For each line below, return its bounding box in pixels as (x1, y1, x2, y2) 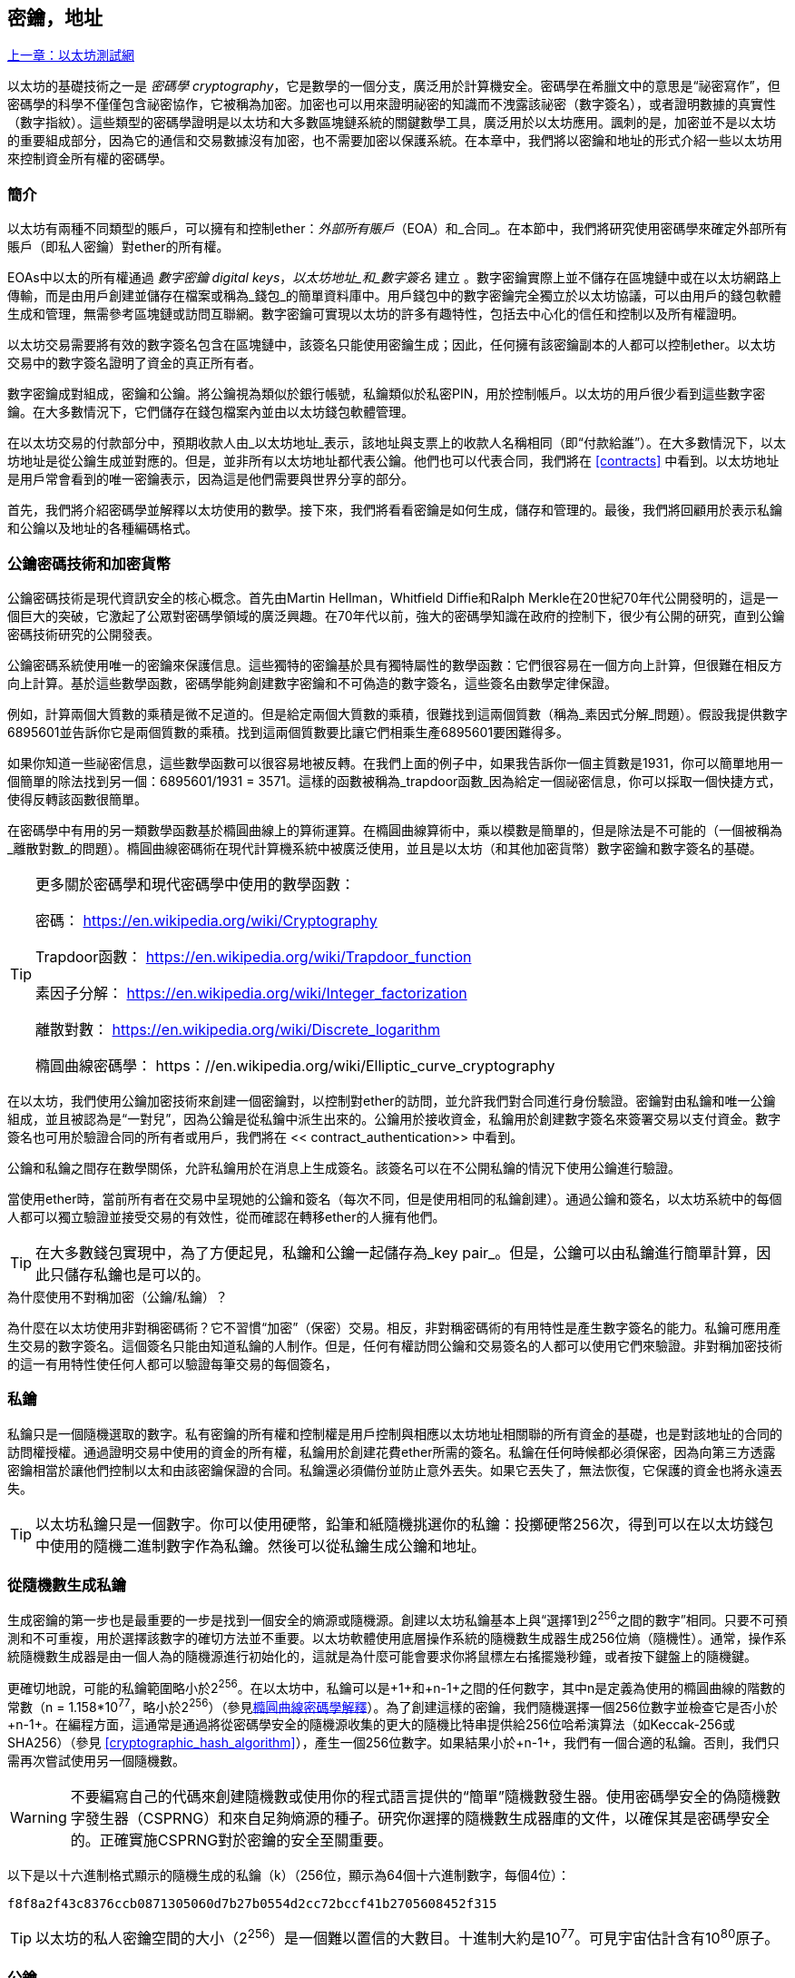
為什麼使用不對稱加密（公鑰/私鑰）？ (7, 1288, 229, 1304)
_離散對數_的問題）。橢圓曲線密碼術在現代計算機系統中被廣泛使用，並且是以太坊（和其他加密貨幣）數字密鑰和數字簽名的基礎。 (7, 840, 762, 856)
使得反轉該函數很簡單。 (7, 791, 147, 807)
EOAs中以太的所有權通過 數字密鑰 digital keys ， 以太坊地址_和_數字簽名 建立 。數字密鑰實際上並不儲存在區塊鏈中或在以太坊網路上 (7, 270, 781, 286)
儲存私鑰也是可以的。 (64, 1265, 211, 1284)
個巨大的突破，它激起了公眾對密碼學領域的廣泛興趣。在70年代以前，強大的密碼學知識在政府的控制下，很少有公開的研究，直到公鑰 (7, 607, 785, 624)
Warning (10, 1808, 67, 1827)
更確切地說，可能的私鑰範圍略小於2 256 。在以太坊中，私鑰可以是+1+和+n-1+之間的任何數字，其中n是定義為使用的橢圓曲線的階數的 (7, 1678, 786, 1696)
